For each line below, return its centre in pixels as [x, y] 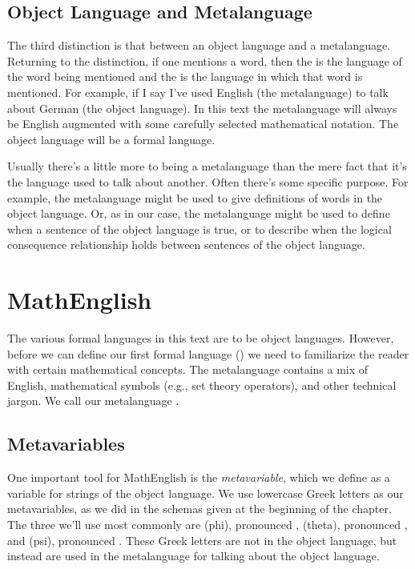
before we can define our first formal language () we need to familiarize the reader [208, 353]
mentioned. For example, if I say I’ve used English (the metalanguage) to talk [198, 92]
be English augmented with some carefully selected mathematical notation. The [203, 124]
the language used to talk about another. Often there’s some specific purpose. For [208, 181]
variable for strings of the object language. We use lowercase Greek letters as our [205, 493]
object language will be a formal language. [111, 139]
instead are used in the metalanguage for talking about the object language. [193, 556]
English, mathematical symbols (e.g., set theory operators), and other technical [202, 385]
